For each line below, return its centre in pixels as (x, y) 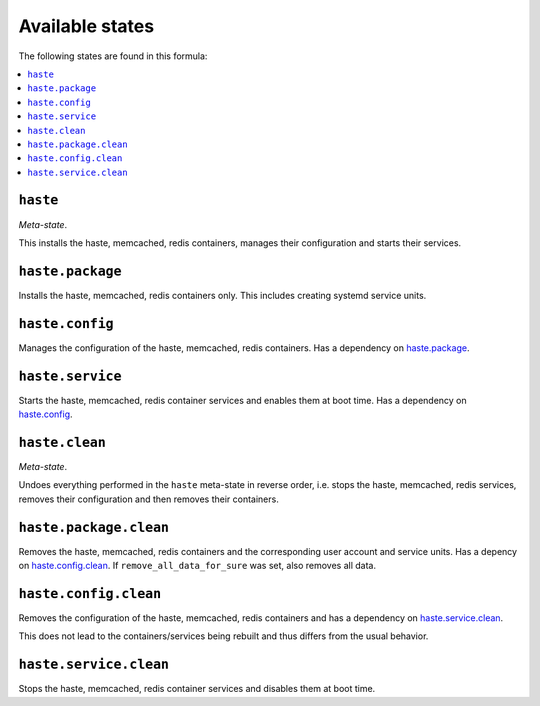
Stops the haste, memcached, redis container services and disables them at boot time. (197, 689)
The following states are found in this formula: (113, 56)
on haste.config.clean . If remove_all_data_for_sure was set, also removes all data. (197, 566)
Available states (86, 26)
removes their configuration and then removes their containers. (148, 499)
